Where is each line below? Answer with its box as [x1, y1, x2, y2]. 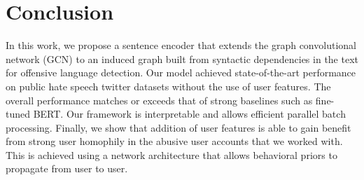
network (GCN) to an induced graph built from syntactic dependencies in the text [6, 51, 358, 66]
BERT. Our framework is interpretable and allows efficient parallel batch [33, 106, 346, 121]
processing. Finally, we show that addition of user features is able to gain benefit [6, 120, 351, 134]
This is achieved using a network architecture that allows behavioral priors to [6, 147, 337, 162]
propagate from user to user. [6, 161, 128, 176]
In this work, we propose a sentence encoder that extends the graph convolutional [6, 38, 356, 53]
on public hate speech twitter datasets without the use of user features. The [6, 78, 331, 93]
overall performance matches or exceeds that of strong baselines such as [6, 92, 313, 107]
